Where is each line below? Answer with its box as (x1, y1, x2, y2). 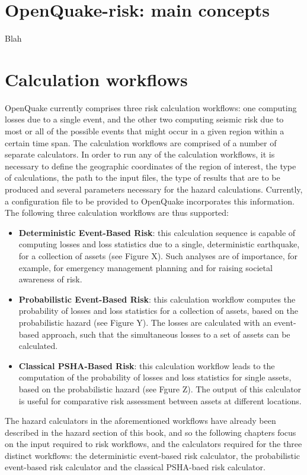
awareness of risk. (18, 273, 82, 285)
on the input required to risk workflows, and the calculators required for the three (5, 438, 302, 450)
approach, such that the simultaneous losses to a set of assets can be (41, 328, 290, 340)
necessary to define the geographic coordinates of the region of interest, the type (5, 159, 296, 172)
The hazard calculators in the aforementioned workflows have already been (5, 414, 276, 427)
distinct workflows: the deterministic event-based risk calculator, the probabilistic (5, 449, 300, 461)
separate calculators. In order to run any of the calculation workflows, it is (5, 148, 275, 161)
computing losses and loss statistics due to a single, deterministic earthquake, (18, 238, 300, 250)
